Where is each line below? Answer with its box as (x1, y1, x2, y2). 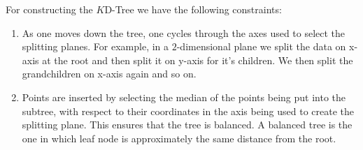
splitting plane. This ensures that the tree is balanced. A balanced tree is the (22, 117, 353, 132)
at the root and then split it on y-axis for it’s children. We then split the (42, 52, 353, 67)
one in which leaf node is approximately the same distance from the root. (22, 130, 336, 145)
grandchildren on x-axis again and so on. (22, 66, 197, 81)
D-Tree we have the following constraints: (104, 2, 282, 16)
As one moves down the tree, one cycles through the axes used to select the (22, 25, 346, 40)
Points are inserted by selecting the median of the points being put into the (22, 89, 346, 104)
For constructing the (6, 2, 93, 16)
